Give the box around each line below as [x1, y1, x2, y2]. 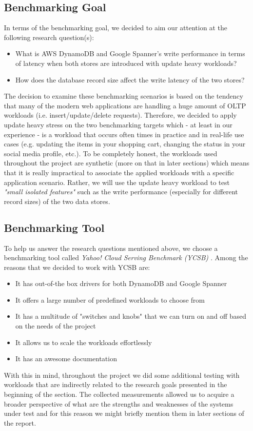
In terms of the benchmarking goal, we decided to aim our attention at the [4, 22, 227, 33]
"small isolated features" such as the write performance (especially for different [4, 186, 238, 197]
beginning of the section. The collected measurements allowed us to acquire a [4, 389, 234, 399]
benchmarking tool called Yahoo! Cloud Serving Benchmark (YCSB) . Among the [4, 252, 248, 263]
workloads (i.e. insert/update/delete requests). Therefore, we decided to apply [4, 110, 237, 120]
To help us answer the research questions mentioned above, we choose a [4, 243, 218, 253]
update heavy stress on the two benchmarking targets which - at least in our [4, 119, 233, 129]
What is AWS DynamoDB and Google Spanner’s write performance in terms [15, 48, 245, 59]
